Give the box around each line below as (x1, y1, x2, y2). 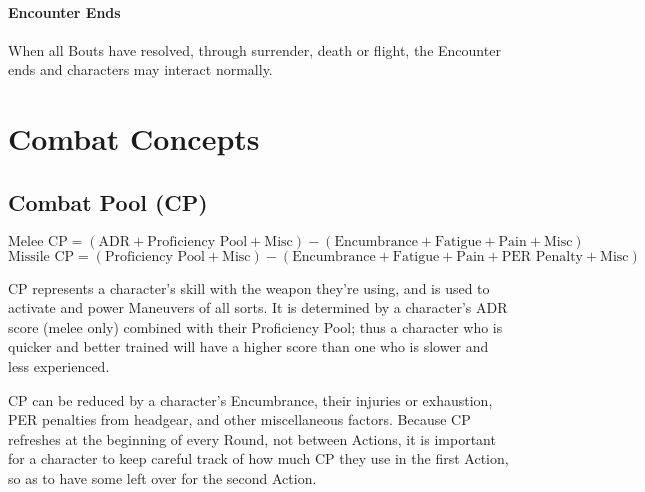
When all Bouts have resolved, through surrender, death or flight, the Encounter (8, 39, 501, 60)
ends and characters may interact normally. (8, 59, 273, 80)
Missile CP (8, 249, 75, 264)
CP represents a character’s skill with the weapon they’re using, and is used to (8, 277, 490, 298)
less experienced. (8, 355, 110, 376)
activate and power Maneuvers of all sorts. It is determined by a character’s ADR (8, 297, 508, 318)
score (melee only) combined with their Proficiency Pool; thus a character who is (8, 316, 503, 337)
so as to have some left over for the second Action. (8, 467, 317, 488)
